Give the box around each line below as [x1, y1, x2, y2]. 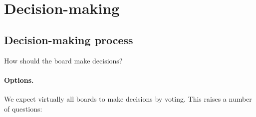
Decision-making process [4, 32, 133, 47]
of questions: [4, 103, 42, 114]
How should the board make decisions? [4, 55, 123, 65]
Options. [4, 74, 34, 85]
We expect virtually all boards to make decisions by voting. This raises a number [4, 93, 252, 104]
